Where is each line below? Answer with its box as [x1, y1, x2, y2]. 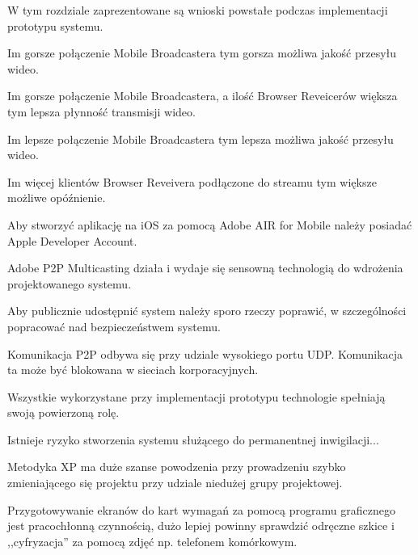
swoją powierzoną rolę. [7, 404, 120, 421]
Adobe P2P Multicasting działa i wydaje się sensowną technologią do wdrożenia [7, 259, 403, 276]
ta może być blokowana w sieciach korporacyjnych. [7, 361, 259, 378]
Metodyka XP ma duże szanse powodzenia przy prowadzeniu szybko [7, 458, 346, 475]
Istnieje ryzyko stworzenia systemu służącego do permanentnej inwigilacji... [7, 431, 379, 448]
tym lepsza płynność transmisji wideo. [7, 103, 196, 120]
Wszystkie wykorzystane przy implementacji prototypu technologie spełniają [7, 388, 386, 405]
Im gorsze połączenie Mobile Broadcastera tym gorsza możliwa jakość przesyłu [7, 44, 397, 61]
